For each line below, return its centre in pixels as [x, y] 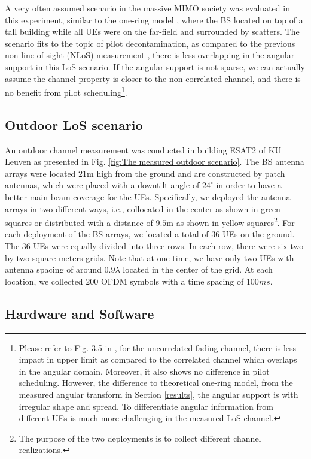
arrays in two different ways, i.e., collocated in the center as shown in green [143, 208]
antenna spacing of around [53, 269]
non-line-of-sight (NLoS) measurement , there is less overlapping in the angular [150, 55]
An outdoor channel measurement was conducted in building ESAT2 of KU [143, 150]
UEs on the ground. [258, 234]
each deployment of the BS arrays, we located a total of [107, 234]
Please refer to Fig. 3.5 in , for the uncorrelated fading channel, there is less [158, 347]
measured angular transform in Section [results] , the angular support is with [158, 394]
